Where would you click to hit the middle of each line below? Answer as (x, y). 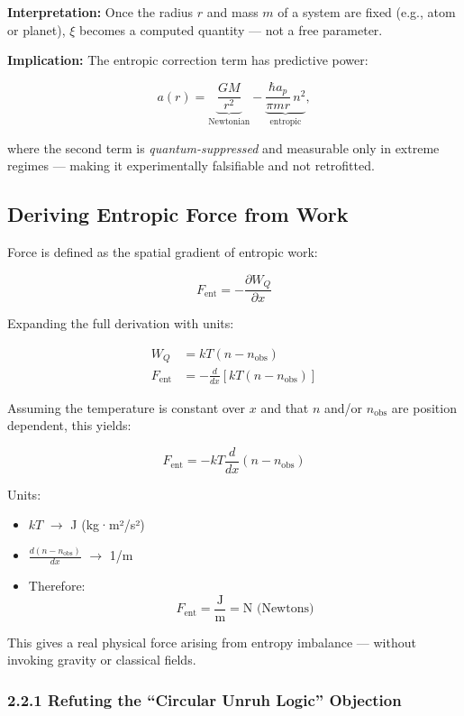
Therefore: (57, 586)
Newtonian (229, 122)
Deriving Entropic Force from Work (178, 214)
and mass (232, 12)
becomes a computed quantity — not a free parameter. (231, 29)
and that (285, 407)
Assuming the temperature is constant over (127, 407)
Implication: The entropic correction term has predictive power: (188, 60)
